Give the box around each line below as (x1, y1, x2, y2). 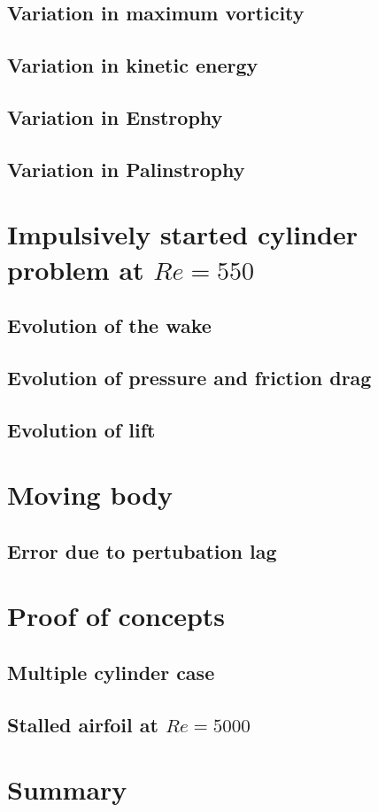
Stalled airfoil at (7, 710, 158, 738)
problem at (7, 251, 144, 287)
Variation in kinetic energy (7, 51, 258, 79)
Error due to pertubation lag (7, 537, 277, 564)
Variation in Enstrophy (7, 103, 223, 130)
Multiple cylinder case (7, 658, 215, 685)
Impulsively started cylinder (7, 216, 358, 252)
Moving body (7, 476, 174, 513)
